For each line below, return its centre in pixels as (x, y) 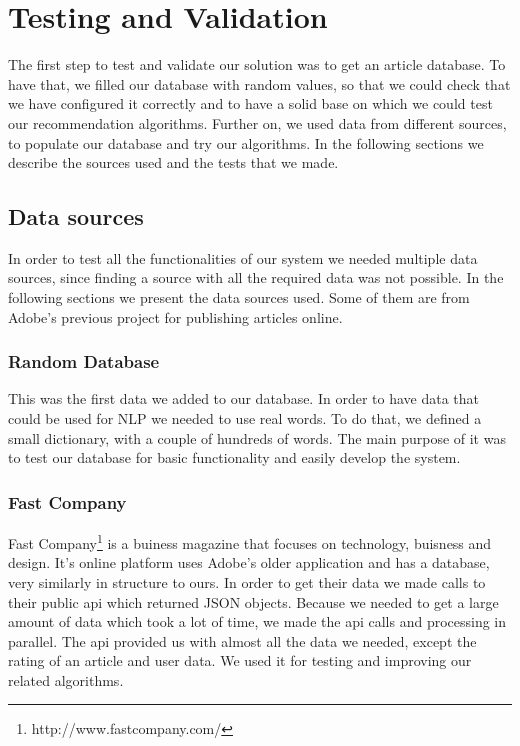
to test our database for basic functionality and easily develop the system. (234, 457)
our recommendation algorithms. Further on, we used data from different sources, (257, 122)
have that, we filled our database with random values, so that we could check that (259, 83)
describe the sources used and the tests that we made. (173, 162)
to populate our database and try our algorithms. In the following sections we (246, 142)
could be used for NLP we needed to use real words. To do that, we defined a (245, 418)
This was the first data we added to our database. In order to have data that (244, 398)
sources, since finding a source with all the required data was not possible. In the (256, 277)
